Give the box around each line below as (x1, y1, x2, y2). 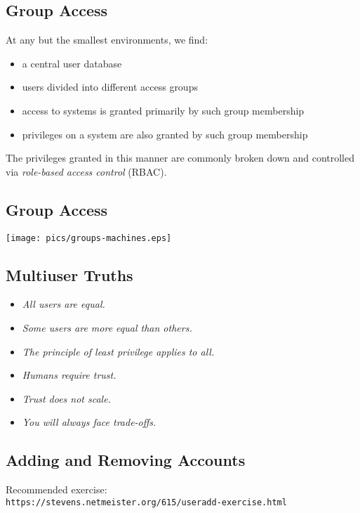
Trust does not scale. (22, 391, 111, 405)
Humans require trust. (22, 368, 116, 382)
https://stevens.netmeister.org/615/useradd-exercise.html (6, 497, 287, 507)
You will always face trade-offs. (22, 415, 156, 429)
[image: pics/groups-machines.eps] (6, 233, 172, 243)
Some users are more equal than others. (22, 320, 192, 335)
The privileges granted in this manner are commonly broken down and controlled (6, 150, 355, 165)
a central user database (22, 56, 122, 70)
